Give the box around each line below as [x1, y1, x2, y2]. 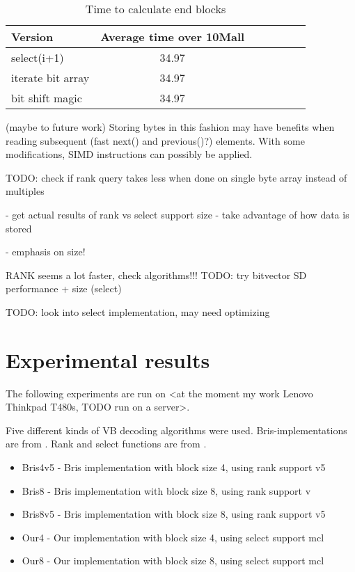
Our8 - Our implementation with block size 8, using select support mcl [22, 553, 324, 568]
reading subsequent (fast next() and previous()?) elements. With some [6, 133, 305, 148]
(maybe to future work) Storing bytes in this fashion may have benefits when [6, 120, 335, 134]
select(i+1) [11, 49, 64, 65]
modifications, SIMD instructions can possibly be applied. [6, 147, 253, 161]
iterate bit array [11, 70, 90, 86]
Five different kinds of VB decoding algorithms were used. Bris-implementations [6, 422, 347, 437]
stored [6, 221, 32, 235]
